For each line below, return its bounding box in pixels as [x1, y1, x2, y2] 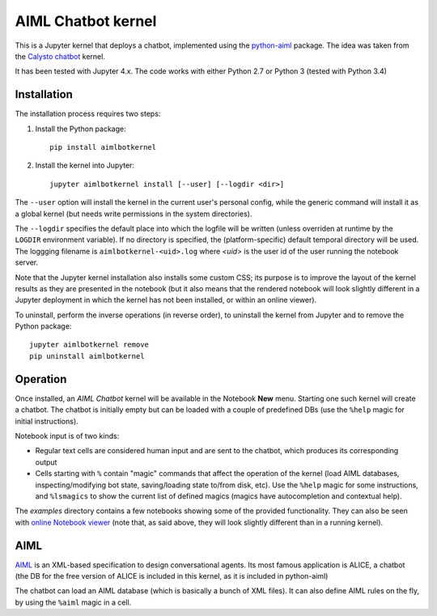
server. [15, 257, 39, 267]
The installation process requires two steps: [15, 109, 161, 119]
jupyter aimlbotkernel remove [29, 340, 150, 350]
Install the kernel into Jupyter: [35, 160, 135, 170]
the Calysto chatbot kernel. [15, 51, 105, 61]
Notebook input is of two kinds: [15, 431, 120, 440]
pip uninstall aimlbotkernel [29, 351, 145, 360]
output [35, 457, 57, 467]
